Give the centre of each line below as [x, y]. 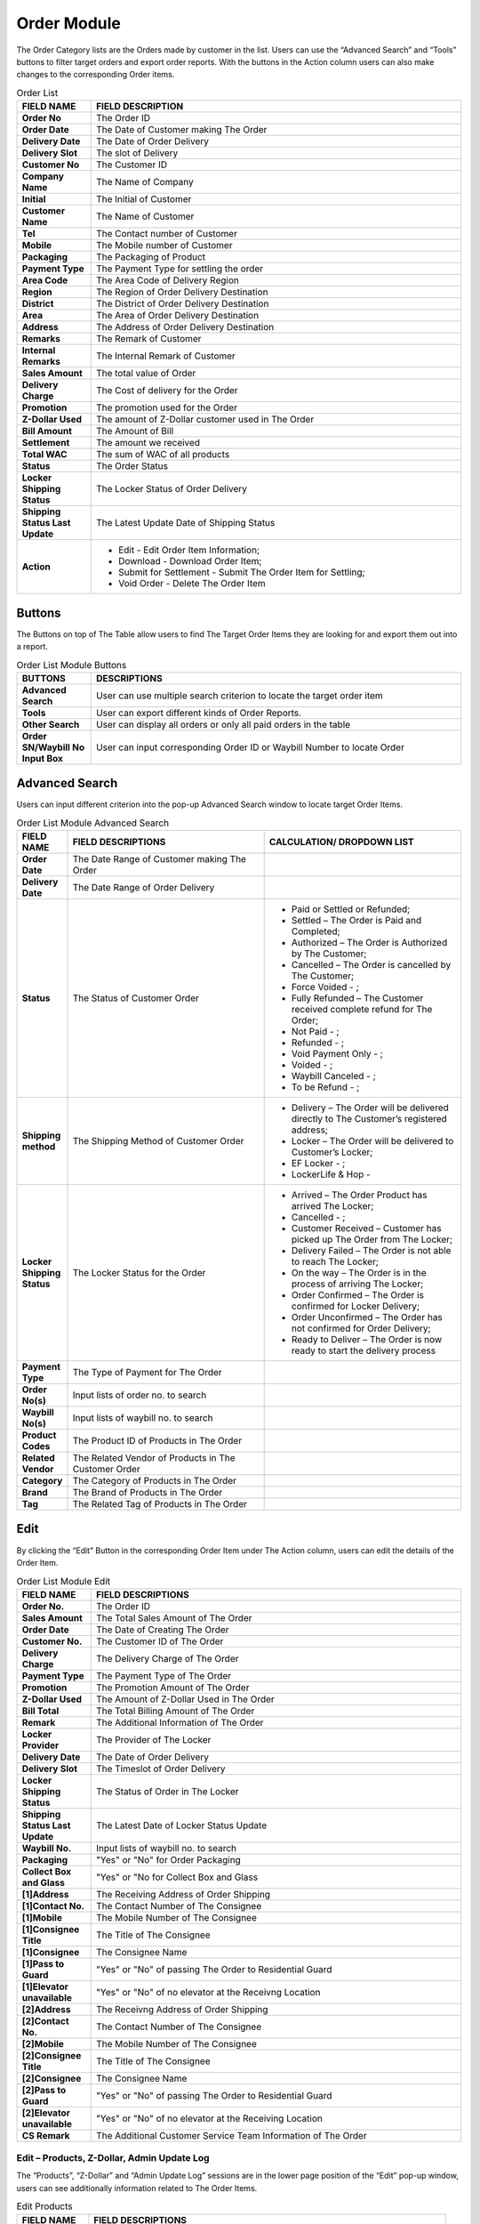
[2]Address [46, 2009]
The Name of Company [145, 182]
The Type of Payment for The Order [147, 1373]
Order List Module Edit [64, 1581]
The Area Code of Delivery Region [168, 280]
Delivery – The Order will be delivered [370, 1108]
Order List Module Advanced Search [92, 823]
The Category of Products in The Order [155, 1481]
